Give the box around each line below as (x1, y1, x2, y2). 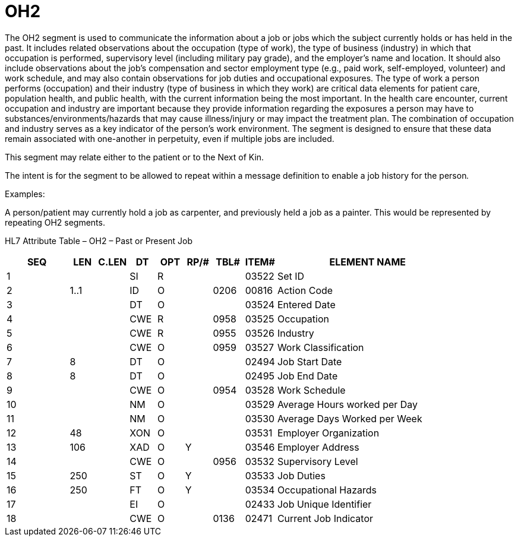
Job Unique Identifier (277, 498, 372, 510)
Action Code (277, 284, 333, 296)
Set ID (277, 270, 305, 282)
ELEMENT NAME (329, 255, 406, 268)
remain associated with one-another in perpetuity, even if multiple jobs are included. (5, 133, 334, 144)
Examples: (5, 188, 45, 199)
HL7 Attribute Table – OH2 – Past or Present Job (5, 235, 193, 246)
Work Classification (277, 341, 364, 353)
